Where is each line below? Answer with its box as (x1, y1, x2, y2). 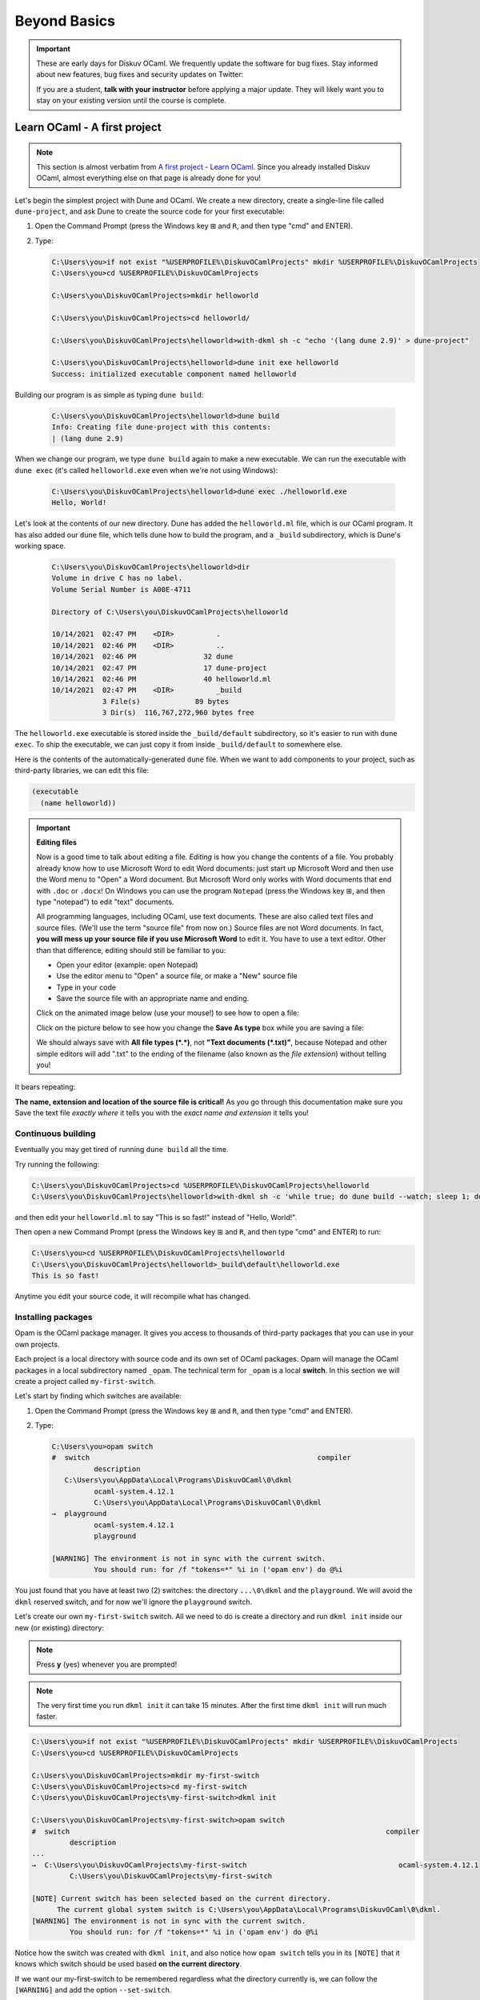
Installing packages (14, 1311, 94, 1322)
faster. (36, 1712, 58, 1722)
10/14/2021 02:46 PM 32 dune (51, 652, 234, 662)
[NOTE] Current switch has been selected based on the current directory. (31, 1894, 332, 1903)
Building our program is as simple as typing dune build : (14, 390, 204, 399)
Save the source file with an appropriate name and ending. (56, 994, 250, 1003)
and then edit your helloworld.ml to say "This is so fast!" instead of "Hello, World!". (14, 1213, 298, 1222)
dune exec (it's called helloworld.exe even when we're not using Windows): (14, 465, 278, 475)
